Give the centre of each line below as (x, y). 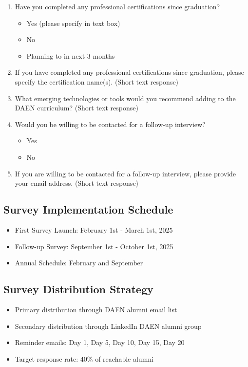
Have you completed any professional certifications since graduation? (117, 6)
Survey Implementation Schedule (88, 209)
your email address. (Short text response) (77, 183)
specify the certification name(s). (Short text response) (97, 81)
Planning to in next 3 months (71, 55)
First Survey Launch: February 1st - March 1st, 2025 (94, 229)
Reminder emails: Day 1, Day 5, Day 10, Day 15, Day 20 (100, 342)
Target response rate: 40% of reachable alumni (84, 358)
